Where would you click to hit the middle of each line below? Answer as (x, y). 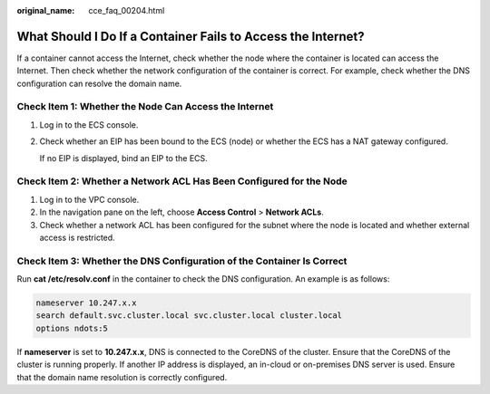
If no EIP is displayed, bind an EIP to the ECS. (123, 158)
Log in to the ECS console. (89, 125)
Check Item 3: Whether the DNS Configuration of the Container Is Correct (182, 261)
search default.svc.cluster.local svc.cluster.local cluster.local (189, 316)
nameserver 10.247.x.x (86, 303)
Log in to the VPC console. (89, 199)
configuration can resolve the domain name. (99, 83)
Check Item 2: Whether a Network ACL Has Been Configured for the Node (182, 181)
